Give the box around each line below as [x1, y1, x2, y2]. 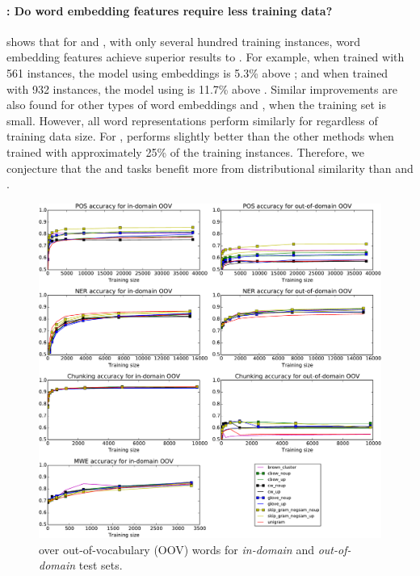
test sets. [78, 557, 123, 574]
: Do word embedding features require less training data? [6, 2, 333, 19]
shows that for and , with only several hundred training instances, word [6, 32, 361, 49]
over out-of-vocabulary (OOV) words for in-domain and [39, 540, 314, 557]
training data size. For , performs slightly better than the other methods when [6, 128, 394, 145]
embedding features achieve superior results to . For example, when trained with [6, 48, 405, 65]
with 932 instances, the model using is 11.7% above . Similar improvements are [6, 80, 397, 97]
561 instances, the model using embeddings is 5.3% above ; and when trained [6, 64, 388, 81]
